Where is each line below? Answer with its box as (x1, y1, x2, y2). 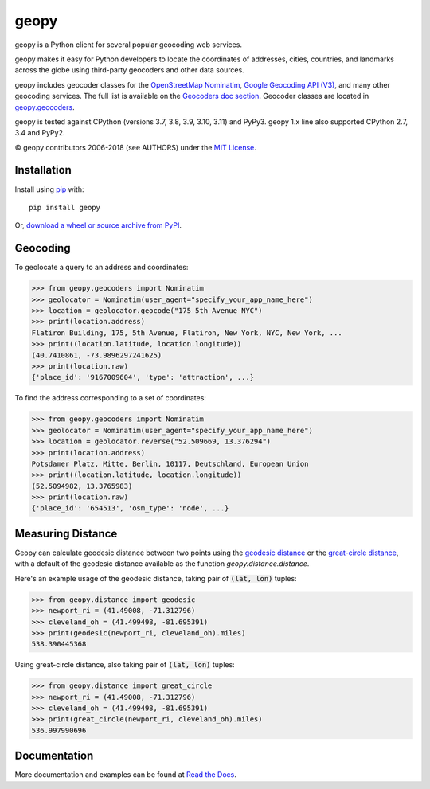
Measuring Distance (14, 526, 118, 541)
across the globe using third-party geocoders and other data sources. (14, 65, 244, 75)
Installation (14, 163, 72, 177)
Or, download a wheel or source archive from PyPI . (14, 221, 182, 230)
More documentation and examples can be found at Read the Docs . (14, 770, 236, 779)
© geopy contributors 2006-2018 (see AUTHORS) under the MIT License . (14, 143, 256, 152)
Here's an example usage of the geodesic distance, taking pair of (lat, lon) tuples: (14, 573, 298, 583)
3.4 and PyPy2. (14, 128, 65, 138)
